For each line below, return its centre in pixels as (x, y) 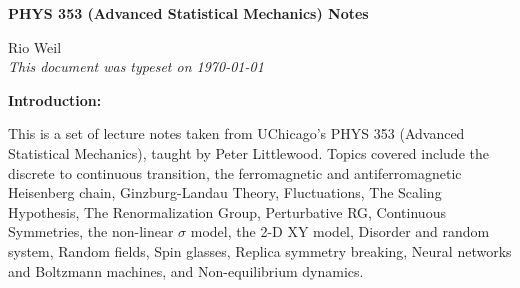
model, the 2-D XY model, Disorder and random (340, 231)
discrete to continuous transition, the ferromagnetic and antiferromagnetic (235, 172)
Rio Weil (35, 46)
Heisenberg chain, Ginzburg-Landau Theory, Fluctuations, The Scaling (225, 192)
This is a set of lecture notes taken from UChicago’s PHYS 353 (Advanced (236, 133)
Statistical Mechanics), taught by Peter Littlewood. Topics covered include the (248, 152)
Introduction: (55, 99)
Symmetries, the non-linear (91, 231)
